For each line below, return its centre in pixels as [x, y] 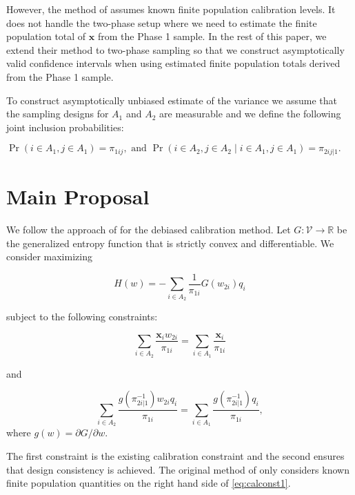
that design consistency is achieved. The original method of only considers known [178, 469]
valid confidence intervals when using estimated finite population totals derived [173, 63]
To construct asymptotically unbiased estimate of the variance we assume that [172, 100]
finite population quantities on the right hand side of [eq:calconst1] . [149, 483]
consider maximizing [49, 256]
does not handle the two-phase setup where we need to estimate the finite [162, 22]
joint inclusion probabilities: [65, 127]
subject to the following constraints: [82, 316]
